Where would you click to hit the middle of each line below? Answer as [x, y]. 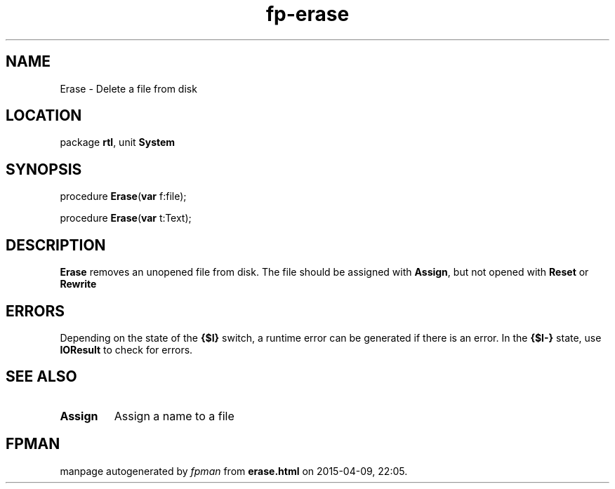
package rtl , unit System [118, 142]
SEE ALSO [41, 377]
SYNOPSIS [44, 169]
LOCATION [44, 116]
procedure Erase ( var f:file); [123, 196]
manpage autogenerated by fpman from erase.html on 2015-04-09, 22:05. [234, 471]
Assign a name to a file [174, 416]
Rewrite [78, 284]
